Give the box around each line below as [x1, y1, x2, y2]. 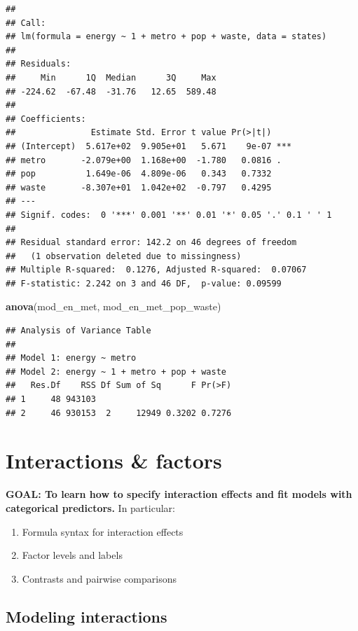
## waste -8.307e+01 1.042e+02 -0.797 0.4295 [6, 182, 272, 193]
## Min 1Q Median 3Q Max [6, 72, 216, 83]
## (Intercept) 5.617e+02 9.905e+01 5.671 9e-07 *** [6, 141, 292, 151]
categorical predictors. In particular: [6, 500, 175, 515]
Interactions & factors [6, 446, 222, 475]
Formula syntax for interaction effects [22, 524, 184, 539]
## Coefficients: [6, 113, 86, 124]
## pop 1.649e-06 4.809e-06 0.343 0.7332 [6, 169, 272, 179]
